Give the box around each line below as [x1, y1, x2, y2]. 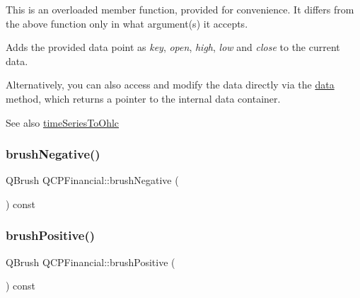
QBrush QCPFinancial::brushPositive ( [6, 254, 175, 269]
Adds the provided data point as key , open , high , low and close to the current [6, 40, 340, 55]
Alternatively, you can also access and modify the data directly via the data [6, 77, 335, 92]
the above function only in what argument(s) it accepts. [6, 16, 248, 30]
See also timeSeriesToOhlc [6, 115, 120, 130]
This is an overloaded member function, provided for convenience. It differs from [6, 2, 354, 16]
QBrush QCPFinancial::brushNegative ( [6, 173, 179, 188]
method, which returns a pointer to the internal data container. [6, 91, 281, 105]
